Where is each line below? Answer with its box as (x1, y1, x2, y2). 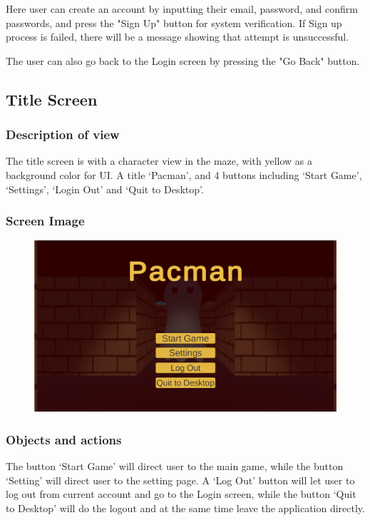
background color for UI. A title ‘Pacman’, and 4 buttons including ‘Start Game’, (6, 167, 362, 182)
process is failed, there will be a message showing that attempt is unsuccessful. (6, 29, 349, 44)
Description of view (6, 126, 120, 143)
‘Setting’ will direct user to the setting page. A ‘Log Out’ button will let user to (6, 472, 355, 487)
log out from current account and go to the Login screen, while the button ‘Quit (6, 486, 356, 501)
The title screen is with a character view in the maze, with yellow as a (6, 153, 312, 168)
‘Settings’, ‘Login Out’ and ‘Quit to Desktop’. (6, 181, 204, 196)
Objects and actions (6, 430, 122, 448)
